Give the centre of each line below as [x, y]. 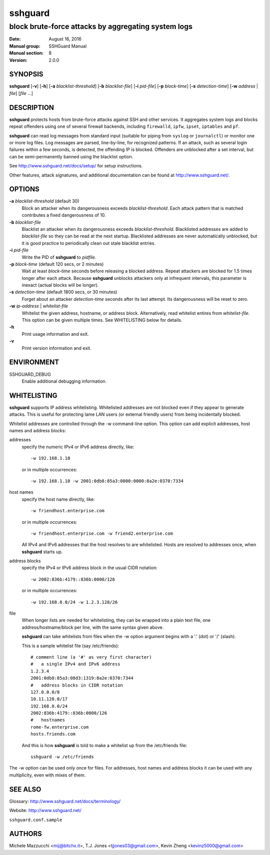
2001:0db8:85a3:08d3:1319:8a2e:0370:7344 [82, 678]
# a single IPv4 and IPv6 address [75, 664]
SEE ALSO [25, 789]
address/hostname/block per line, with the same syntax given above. [93, 627]
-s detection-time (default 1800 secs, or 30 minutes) [63, 292]
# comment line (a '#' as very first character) [91, 657]
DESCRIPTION [32, 107]
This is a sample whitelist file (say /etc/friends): [70, 646]
